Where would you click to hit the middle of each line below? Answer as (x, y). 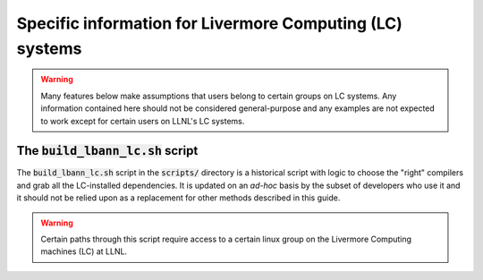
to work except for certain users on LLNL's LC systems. (143, 121)
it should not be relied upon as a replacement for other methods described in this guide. (178, 198)
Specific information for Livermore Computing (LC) (209, 23)
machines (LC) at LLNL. (84, 251)
